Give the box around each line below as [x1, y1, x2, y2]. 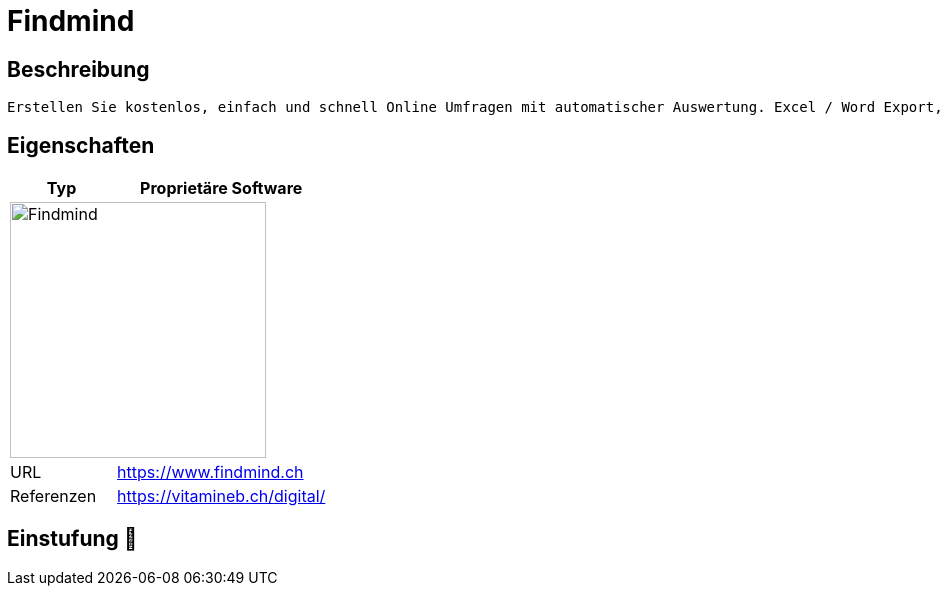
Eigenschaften [7, 132, 155, 158]
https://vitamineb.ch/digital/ [117, 486, 326, 507]
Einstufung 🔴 [7, 526, 138, 552]
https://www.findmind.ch [117, 462, 304, 483]
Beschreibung [7, 56, 150, 82]
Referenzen [10, 486, 97, 507]
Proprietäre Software [140, 178, 303, 199]
